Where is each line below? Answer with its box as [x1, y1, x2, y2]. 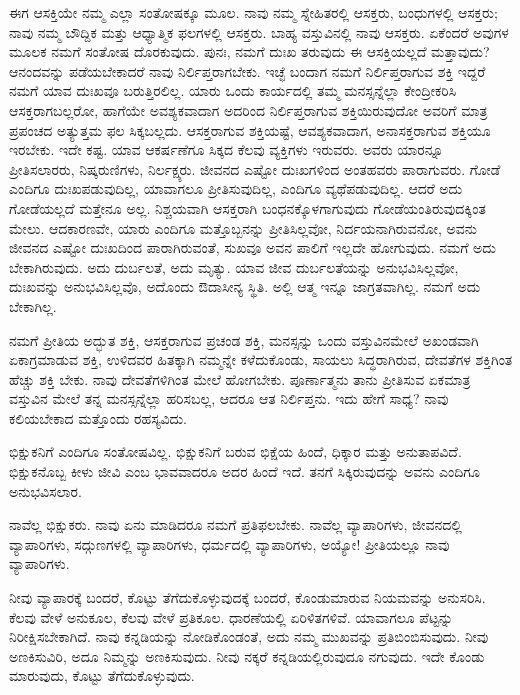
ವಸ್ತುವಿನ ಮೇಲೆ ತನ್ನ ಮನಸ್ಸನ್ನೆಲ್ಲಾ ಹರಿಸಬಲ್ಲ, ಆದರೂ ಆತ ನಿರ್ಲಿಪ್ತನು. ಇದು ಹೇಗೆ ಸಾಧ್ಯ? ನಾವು [9, 388, 449, 409]
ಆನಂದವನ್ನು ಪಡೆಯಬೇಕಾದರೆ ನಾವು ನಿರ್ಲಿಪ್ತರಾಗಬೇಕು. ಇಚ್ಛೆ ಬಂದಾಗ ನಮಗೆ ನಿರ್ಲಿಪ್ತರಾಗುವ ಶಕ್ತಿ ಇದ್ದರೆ [9, 60, 486, 81]
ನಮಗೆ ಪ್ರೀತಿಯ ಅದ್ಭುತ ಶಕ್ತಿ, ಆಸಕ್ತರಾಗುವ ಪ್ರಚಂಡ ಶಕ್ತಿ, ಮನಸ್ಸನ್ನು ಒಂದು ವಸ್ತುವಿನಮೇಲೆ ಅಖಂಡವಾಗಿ [9, 329, 479, 350]
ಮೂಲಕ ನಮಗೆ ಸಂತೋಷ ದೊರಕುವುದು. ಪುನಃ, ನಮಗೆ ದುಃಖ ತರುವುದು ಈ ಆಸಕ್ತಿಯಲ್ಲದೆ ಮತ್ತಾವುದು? [9, 41, 490, 62]
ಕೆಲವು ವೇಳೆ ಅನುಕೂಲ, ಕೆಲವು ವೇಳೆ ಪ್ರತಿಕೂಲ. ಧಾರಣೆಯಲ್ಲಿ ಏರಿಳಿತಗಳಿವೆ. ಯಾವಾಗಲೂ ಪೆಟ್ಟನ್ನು [9, 606, 454, 627]
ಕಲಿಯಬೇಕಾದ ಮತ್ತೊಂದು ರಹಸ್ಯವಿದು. [9, 407, 187, 428]
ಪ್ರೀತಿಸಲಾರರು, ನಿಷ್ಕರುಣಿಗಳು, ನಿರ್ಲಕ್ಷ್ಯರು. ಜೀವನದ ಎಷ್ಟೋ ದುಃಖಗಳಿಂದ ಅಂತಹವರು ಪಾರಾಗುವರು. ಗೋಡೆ [9, 158, 501, 179]
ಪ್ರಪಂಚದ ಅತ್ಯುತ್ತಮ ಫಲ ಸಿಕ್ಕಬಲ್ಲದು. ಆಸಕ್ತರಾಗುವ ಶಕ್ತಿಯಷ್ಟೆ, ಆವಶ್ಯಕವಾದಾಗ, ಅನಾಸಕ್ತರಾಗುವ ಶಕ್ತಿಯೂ [9, 119, 491, 140]
